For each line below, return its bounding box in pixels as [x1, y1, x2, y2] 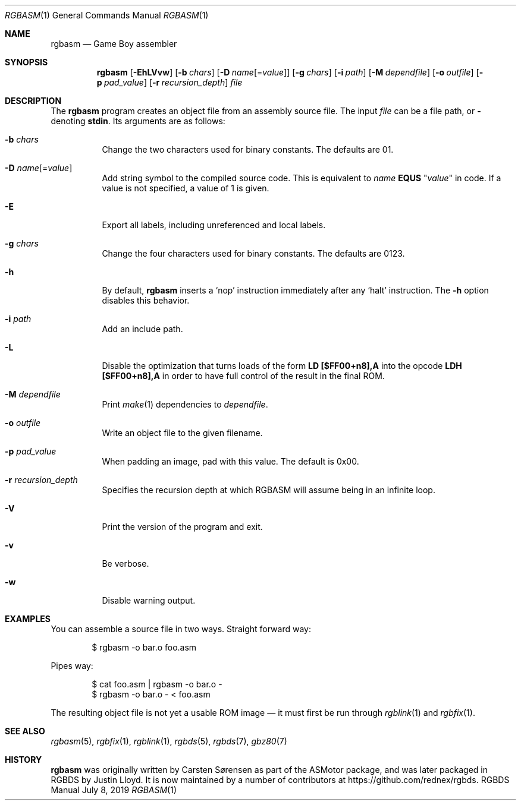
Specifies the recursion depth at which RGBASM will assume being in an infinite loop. [102, 485, 435, 495]
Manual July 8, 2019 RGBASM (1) [51, 785, 177, 795]
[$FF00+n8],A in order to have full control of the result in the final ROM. [102, 371, 385, 381]
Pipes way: [51, 661, 93, 671]
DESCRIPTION [5, 96, 62, 106]
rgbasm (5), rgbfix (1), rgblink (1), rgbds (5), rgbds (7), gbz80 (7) [51, 736, 287, 746]
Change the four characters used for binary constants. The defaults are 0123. [102, 248, 405, 258]
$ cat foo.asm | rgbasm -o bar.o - [92, 679, 222, 689]
